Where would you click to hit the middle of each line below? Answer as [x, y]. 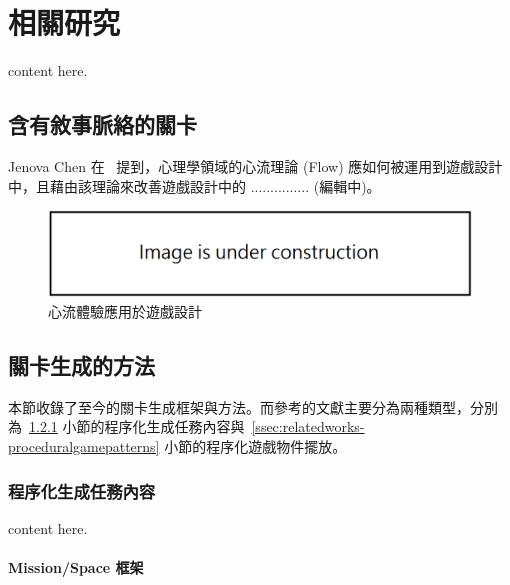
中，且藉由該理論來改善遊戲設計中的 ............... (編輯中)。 [194, 185]
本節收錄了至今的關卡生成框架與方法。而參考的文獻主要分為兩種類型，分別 [253, 406]
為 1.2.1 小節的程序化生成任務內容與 [126, 426]
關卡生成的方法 [81, 365]
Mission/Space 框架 [76, 567]
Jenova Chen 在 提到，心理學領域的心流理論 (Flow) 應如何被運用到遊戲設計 [255, 165]
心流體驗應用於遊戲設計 [125, 311]
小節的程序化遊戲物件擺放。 [255, 446]
